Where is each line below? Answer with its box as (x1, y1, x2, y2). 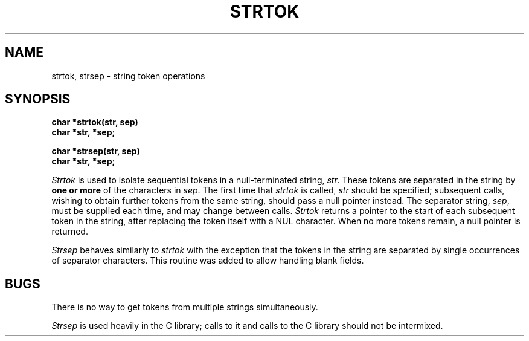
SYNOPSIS (5, 91, 71, 107)
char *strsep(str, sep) (51, 146, 140, 157)
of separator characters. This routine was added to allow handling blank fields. (51, 255, 364, 266)
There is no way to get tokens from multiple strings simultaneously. (51, 302, 318, 313)
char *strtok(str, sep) (51, 117, 138, 128)
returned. (51, 226, 88, 237)
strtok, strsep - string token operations (51, 70, 205, 81)
